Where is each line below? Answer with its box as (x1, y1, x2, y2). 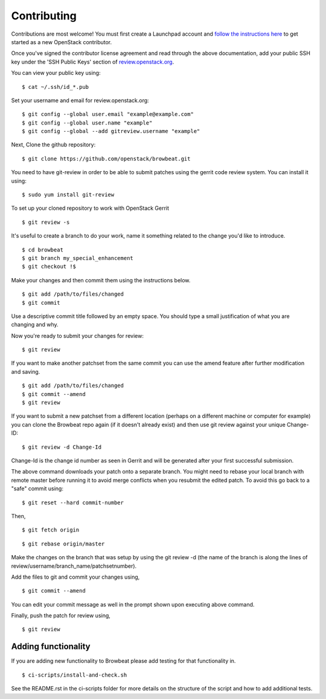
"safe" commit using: (11, 485, 63, 492)
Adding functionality (11, 642, 91, 652)
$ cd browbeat (22, 246, 63, 253)
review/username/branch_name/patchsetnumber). (11, 562, 137, 570)
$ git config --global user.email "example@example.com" (22, 111, 194, 118)
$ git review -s (22, 218, 70, 226)
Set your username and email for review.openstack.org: (11, 97, 149, 104)
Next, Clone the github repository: (11, 141, 96, 148)
